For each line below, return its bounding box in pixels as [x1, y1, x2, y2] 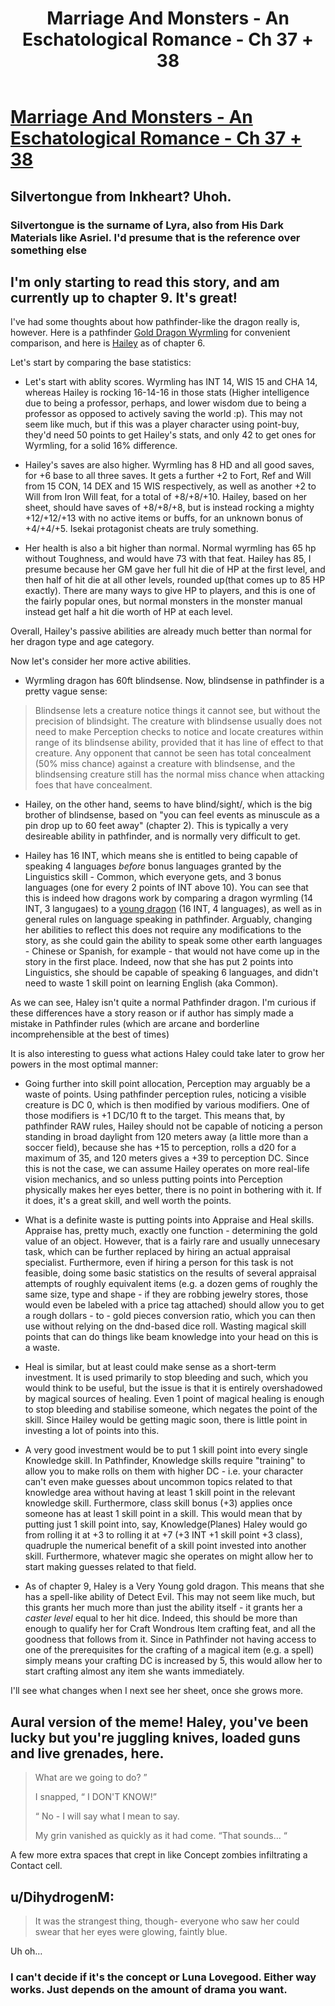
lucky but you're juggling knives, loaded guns [10, 1729, 301, 1746]
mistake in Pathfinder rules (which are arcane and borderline [10, 1018, 260, 1030]
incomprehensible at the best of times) [10, 1028, 170, 1041]
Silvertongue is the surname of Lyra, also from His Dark [10, 218, 285, 232]
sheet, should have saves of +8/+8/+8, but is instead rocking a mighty [24, 502, 315, 514]
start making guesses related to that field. [24, 1561, 197, 1573]
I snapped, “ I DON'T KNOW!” [34, 1791, 157, 1803]
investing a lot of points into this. [24, 1425, 160, 1437]
